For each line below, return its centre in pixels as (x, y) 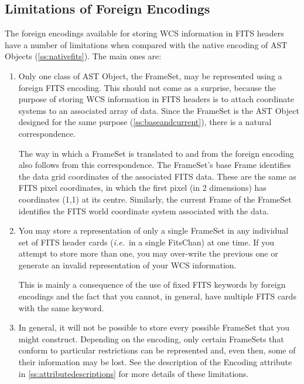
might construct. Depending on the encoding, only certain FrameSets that (151, 338)
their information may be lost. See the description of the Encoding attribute (155, 362)
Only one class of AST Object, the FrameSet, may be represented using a (150, 75)
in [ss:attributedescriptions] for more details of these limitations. (134, 373)
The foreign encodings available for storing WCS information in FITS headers (144, 33)
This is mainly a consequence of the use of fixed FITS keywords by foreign (152, 284)
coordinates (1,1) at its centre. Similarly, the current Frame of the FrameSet (155, 199)
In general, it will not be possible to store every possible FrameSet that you (154, 327)
